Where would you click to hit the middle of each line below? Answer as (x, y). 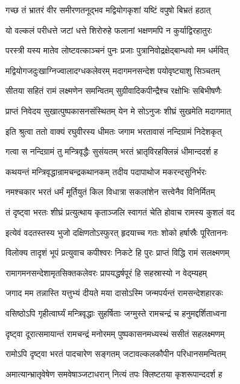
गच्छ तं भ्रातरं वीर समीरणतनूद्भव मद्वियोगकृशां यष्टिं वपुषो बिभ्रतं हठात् (108, 10)
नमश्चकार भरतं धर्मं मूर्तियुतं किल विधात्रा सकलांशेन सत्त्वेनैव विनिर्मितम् (110, 192)
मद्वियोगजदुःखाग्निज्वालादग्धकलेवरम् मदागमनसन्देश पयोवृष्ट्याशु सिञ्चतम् (113, 70)
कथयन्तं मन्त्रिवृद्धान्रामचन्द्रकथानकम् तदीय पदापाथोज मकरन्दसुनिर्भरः (106, 171)
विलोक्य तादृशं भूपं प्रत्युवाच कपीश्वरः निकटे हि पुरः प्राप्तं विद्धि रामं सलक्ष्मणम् (118, 252)
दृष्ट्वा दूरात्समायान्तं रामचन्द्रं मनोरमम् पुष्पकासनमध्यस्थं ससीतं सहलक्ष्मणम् (115, 333)
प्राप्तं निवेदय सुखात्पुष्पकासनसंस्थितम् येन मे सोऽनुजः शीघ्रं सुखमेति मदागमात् (118, 110)
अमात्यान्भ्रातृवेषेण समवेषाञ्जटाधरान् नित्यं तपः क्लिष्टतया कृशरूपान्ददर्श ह (114, 373)
